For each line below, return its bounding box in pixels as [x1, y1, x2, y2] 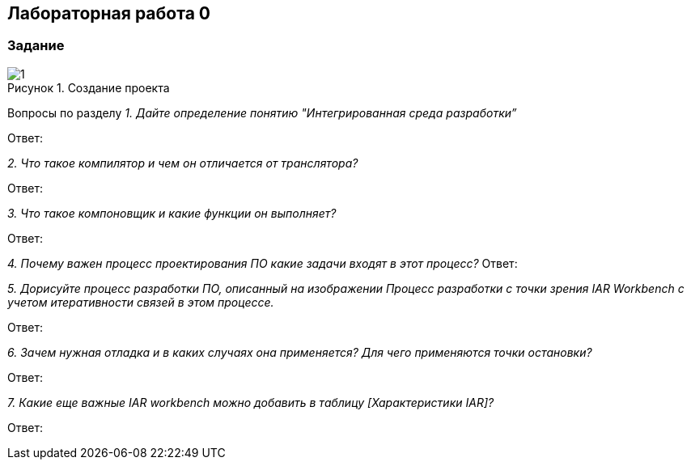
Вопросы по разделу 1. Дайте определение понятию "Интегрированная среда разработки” [7, 105, 517, 120]
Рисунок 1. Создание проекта [7, 80, 170, 95]
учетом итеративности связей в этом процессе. [7, 294, 274, 309]
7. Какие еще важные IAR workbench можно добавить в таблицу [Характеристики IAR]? [7, 395, 494, 409]
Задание [7, 37, 65, 54]
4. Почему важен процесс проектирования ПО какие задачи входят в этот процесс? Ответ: [7, 256, 518, 270]
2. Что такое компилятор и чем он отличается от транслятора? [7, 155, 358, 170]
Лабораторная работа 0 [7, 3, 210, 23]
